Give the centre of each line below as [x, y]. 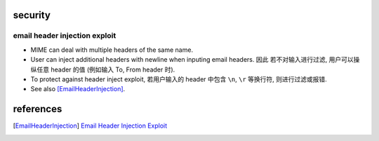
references [38, 109]
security [32, 15]
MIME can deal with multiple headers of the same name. [112, 50]
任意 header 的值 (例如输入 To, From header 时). [106, 69]
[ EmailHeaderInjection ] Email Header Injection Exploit [90, 126]
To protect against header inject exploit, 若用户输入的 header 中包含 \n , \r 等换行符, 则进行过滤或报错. [179, 79]
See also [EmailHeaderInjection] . [78, 89]
